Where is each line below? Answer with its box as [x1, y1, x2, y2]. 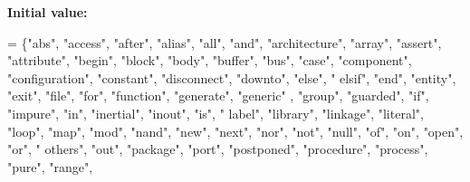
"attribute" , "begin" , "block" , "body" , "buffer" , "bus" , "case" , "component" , [7, 51, 412, 70]
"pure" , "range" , [7, 157, 93, 176]
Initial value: [7, 3, 88, 21]
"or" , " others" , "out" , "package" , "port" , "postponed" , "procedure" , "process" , [7, 139, 428, 158]
